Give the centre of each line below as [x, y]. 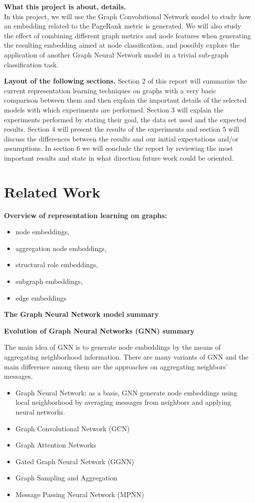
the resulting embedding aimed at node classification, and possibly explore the [122, 45]
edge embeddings [41, 297]
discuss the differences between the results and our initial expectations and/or [121, 138]
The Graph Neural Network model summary [82, 314]
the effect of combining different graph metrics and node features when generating [127, 35]
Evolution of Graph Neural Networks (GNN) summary [99, 330]
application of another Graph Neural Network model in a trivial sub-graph [116, 54]
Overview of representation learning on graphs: [85, 215]
